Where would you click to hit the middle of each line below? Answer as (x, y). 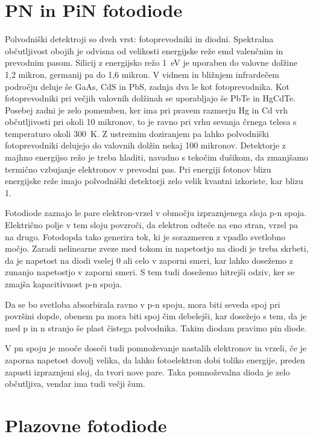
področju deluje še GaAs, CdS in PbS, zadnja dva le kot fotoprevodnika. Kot (147, 86)
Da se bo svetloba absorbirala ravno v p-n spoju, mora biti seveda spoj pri (143, 304)
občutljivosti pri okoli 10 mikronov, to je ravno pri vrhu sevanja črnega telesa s (151, 122)
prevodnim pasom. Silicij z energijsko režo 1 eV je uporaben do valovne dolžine (151, 62)
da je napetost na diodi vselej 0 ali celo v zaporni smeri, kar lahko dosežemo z (149, 260)
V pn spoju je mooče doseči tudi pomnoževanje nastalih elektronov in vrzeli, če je (156, 348)
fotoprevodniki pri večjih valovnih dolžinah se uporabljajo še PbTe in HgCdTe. (150, 98)
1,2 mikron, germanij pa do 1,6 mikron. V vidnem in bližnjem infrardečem (142, 74)
